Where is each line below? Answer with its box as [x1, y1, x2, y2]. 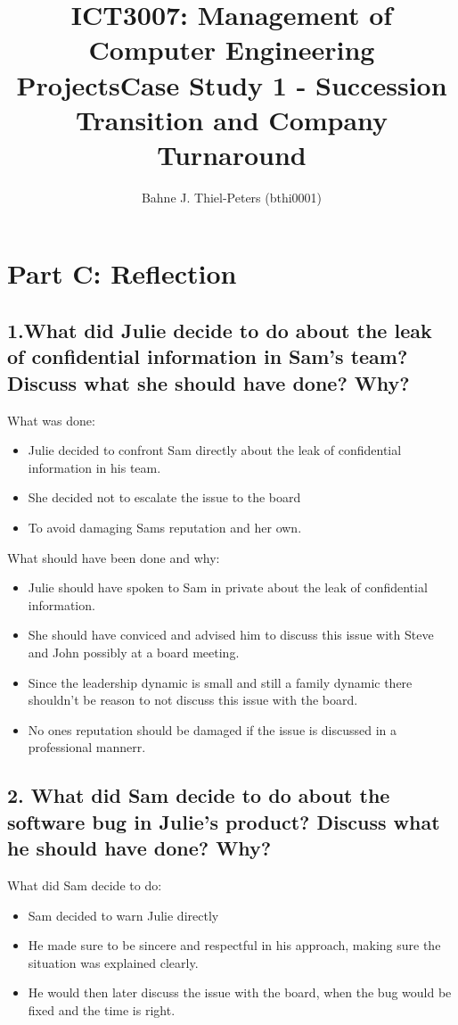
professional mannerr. [28, 738, 146, 756]
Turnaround [157, 136, 307, 172]
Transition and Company [75, 101, 388, 137]
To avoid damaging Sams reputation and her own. [28, 518, 302, 537]
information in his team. [28, 458, 161, 476]
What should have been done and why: [7, 548, 220, 566]
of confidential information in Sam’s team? [7, 343, 408, 370]
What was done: [7, 410, 95, 429]
